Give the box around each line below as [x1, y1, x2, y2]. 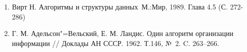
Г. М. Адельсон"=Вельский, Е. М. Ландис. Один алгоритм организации [12, 28, 233, 38]
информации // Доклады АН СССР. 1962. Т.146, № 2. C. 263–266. [12, 37, 219, 48]
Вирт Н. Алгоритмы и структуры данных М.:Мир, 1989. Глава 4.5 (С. [12, 1, 228, 11]
